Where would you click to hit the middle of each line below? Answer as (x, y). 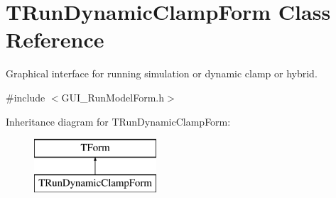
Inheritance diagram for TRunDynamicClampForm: (118, 121)
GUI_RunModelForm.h (113, 97)
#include (26, 97)
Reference (55, 39)
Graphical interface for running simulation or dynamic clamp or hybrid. (162, 73)
